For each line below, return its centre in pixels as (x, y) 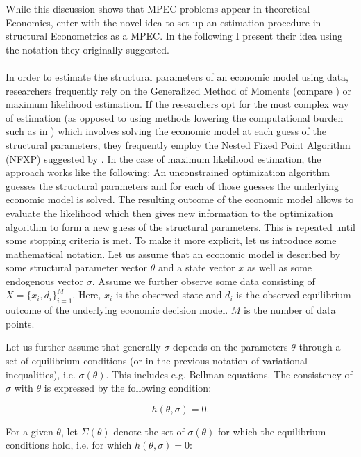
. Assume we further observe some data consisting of (203, 281)
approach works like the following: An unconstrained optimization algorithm (168, 172)
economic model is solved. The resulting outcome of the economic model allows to (180, 199)
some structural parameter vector (77, 267)
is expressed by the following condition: (128, 388)
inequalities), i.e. (41, 374)
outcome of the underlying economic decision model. (117, 310)
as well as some (279, 267)
